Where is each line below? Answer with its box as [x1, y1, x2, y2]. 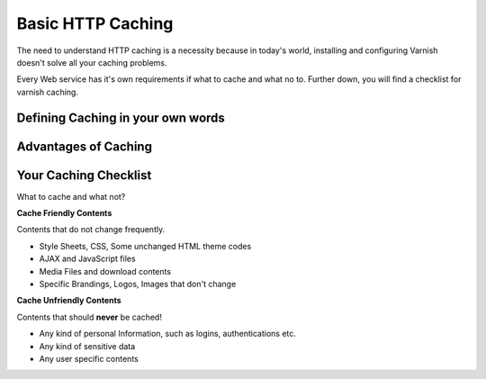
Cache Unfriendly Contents [16, 295, 121, 306]
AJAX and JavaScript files [39, 253, 136, 265]
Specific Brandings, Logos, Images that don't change [39, 279, 237, 289]
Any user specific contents [39, 353, 139, 364]
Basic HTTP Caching [16, 14, 174, 33]
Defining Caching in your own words [16, 110, 225, 125]
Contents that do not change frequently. [16, 224, 166, 235]
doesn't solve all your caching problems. [16, 57, 167, 68]
